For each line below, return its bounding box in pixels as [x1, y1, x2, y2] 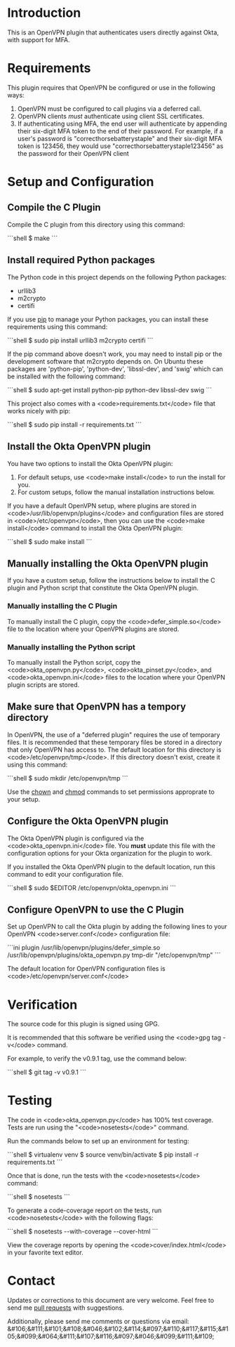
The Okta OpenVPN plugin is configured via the [7, 834, 145, 842]
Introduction [7, 5, 81, 21]
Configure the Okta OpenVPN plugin [7, 816, 169, 828]
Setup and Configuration [7, 174, 154, 190]
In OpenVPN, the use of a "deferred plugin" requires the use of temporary [7, 730, 220, 738]
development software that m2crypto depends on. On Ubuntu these [7, 357, 203, 366]
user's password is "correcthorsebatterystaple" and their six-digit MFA [17, 134, 222, 142]
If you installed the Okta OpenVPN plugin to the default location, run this [7, 862, 215, 871]
